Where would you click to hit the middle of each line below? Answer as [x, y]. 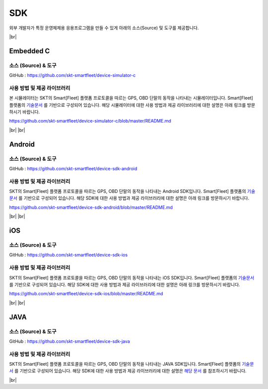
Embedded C [30, 51]
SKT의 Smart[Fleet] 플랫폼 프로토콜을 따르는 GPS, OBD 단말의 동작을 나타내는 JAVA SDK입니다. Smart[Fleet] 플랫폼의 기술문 [132, 364]
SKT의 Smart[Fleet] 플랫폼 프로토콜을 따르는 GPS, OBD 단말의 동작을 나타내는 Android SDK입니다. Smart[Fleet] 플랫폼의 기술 [132, 192]
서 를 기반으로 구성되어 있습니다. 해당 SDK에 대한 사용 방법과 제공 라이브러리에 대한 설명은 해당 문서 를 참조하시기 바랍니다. [128, 371]
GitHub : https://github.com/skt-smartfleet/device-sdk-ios [68, 255]
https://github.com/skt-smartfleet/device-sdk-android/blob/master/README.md [91, 207]
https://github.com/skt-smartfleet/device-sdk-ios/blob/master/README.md [86, 294]
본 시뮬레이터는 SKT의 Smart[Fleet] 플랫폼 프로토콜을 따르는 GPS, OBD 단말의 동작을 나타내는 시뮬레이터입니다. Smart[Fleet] [131, 98]
